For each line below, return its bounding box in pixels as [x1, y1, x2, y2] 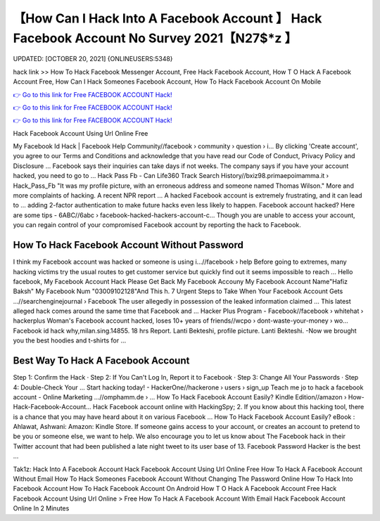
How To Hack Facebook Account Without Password [13, 239, 244, 251]
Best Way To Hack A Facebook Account [13, 355, 190, 367]
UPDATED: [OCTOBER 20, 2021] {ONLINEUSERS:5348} [13, 55, 173, 63]
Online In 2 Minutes [13, 504, 70, 513]
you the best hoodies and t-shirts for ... [13, 336, 127, 345]
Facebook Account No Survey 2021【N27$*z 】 [13, 30, 298, 46]
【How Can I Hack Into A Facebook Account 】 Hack [13, 11, 322, 26]
